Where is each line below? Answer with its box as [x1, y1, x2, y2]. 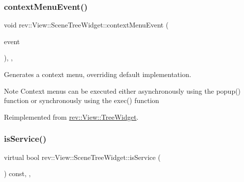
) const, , [4, 168, 31, 179]
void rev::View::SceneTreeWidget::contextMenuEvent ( [4, 20, 169, 30]
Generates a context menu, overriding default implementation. [4, 69, 191, 79]
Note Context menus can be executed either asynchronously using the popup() [4, 85, 241, 96]
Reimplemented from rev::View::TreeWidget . [4, 111, 139, 122]
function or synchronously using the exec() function [4, 95, 159, 105]
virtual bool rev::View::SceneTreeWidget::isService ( [4, 152, 161, 162]
